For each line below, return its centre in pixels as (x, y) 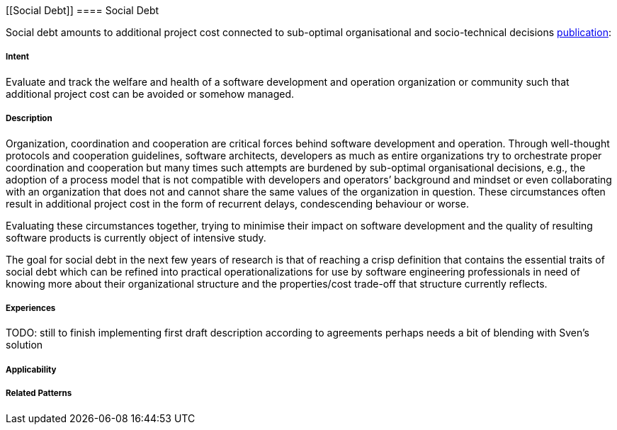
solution (24, 345)
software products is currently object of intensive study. (136, 237)
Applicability (31, 369)
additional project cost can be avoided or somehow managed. (150, 94)
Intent (18, 57)
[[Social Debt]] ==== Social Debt (83, 10)
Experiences (31, 308)
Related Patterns (39, 394)
